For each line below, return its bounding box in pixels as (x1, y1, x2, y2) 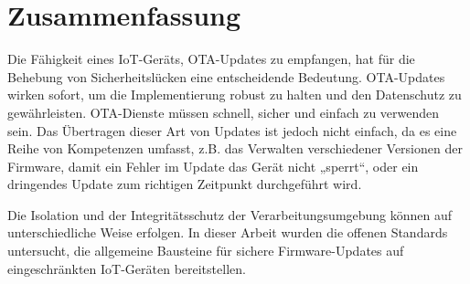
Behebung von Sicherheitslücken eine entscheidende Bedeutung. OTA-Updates (7, 67, 445, 86)
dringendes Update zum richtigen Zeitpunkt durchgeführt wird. (7, 174, 362, 194)
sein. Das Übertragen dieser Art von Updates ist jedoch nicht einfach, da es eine (7, 121, 457, 140)
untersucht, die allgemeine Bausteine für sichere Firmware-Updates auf (7, 241, 404, 260)
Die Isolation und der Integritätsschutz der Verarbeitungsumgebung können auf (7, 205, 453, 224)
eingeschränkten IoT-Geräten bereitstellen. (7, 258, 246, 278)
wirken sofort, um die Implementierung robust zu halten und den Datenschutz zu (7, 85, 462, 104)
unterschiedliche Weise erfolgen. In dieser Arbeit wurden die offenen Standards (7, 223, 448, 242)
